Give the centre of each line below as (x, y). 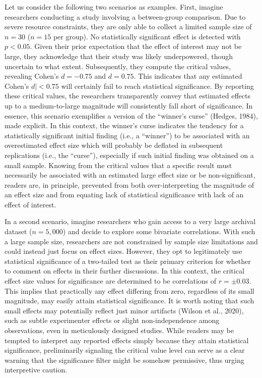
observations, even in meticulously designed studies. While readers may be (119, 330)
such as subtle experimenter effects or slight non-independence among (112, 320)
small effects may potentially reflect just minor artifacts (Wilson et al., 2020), (124, 310)
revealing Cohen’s (32, 76)
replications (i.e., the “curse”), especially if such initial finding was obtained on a (129, 155)
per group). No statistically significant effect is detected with (147, 36)
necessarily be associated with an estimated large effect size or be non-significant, (130, 175)
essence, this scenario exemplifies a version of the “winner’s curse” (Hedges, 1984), (131, 115)
